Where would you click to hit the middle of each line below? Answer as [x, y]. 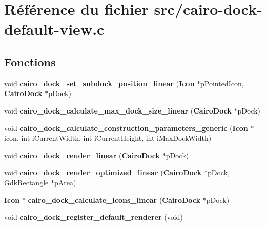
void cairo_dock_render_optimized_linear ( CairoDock [103, 172]
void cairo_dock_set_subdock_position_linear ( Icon [99, 83]
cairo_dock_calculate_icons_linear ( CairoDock [114, 200]
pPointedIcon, [222, 83]
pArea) [65, 182]
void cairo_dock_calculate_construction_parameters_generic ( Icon [126, 128]
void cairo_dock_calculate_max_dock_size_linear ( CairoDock [118, 110]
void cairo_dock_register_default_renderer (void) [94, 217]
